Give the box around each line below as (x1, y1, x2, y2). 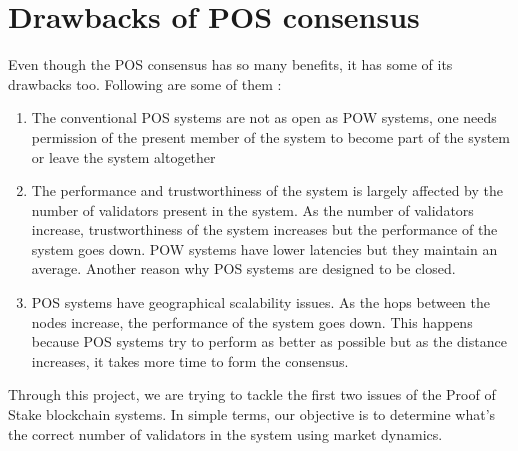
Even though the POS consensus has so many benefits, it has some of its (8, 54, 453, 75)
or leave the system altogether (31, 146, 216, 167)
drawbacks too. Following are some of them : (8, 73, 282, 94)
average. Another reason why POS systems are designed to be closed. (31, 258, 456, 279)
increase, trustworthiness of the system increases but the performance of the (31, 219, 498, 240)
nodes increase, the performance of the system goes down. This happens (31, 311, 473, 332)
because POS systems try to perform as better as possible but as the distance (31, 331, 507, 352)
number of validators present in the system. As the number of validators (31, 199, 474, 220)
